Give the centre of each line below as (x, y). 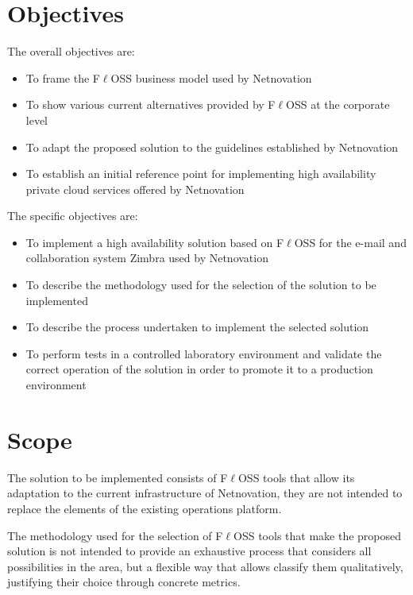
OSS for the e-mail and (350, 242)
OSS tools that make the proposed (318, 535)
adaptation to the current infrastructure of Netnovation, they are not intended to (205, 493)
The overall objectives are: (71, 51)
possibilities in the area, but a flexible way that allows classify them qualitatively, (205, 566)
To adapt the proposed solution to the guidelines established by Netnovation (212, 147)
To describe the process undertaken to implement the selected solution (197, 327)
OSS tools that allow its (296, 477)
